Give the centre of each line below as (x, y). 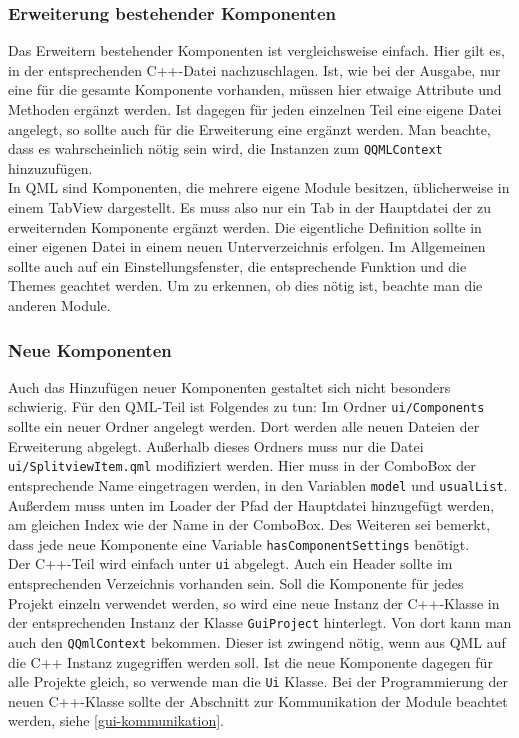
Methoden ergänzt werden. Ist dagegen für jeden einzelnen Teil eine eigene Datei (255, 109)
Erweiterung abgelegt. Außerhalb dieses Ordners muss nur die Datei (216, 445)
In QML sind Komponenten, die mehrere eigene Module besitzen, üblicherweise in (259, 187)
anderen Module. (59, 305)
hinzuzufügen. (50, 167)
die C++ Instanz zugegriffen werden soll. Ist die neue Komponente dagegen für (250, 661)
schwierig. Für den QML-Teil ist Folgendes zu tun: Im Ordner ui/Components (246, 406)
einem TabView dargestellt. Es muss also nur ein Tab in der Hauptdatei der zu (249, 207)
